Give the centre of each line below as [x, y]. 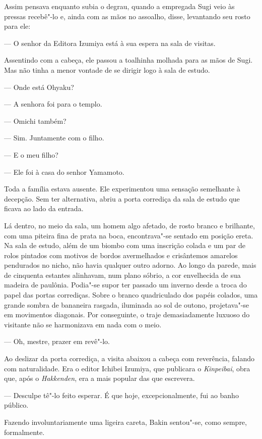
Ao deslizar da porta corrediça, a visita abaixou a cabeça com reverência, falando [129, 358]
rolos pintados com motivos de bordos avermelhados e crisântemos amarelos [121, 255]
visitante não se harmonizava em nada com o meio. [83, 324]
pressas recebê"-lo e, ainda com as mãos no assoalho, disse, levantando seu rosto [127, 16]
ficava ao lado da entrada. [44, 208]
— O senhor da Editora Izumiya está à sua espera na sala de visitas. [110, 43]
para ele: [17, 26]
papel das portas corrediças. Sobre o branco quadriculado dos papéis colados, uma [131, 295]
